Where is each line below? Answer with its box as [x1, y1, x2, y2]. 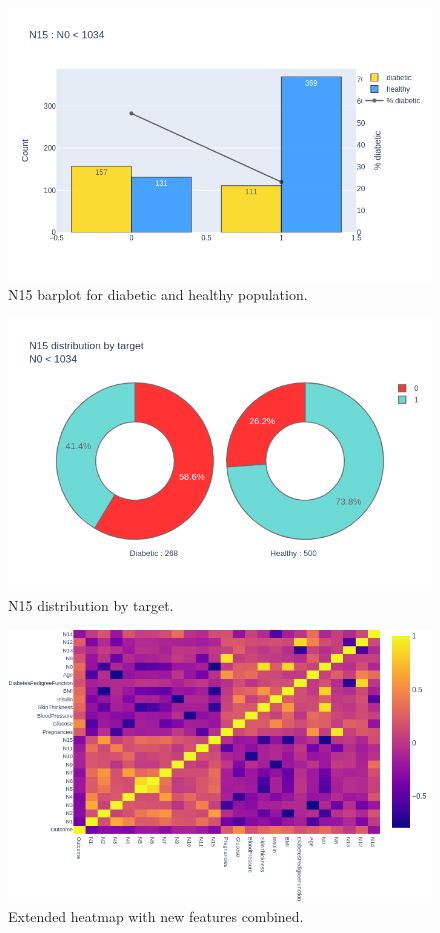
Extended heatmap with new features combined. [8, 905, 304, 926]
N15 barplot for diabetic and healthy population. [8, 284, 308, 305]
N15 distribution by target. [8, 594, 174, 615]
